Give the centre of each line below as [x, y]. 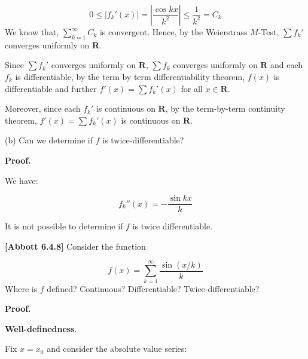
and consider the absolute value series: [117, 349]
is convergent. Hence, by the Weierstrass [173, 32]
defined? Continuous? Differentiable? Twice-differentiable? [153, 288]
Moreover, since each [43, 108]
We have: [22, 180]
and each [287, 65]
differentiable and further [51, 88]
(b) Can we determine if [49, 140]
